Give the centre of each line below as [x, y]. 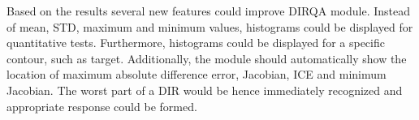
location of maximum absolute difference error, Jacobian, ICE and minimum [197, 74]
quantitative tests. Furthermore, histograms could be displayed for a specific [196, 43]
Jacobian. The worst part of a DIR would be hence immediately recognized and [205, 90]
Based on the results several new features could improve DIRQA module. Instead [208, 11]
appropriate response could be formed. [102, 106]
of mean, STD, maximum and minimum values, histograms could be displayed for [210, 26]
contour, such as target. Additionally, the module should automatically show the [207, 58]
